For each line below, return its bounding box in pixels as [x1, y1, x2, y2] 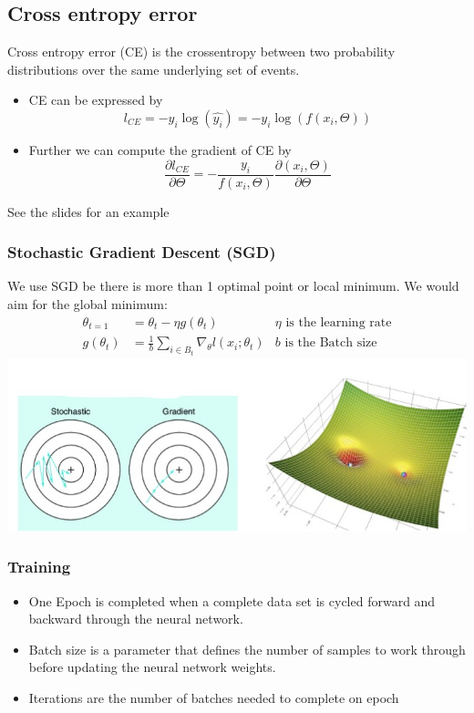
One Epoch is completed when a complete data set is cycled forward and [28, 591, 436, 610]
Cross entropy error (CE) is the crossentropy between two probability [7, 42, 396, 61]
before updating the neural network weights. [28, 657, 276, 677]
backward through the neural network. [28, 609, 243, 628]
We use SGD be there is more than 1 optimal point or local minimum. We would [7, 276, 459, 295]
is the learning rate [285, 315, 392, 329]
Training [7, 555, 71, 578]
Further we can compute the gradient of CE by [28, 139, 292, 159]
